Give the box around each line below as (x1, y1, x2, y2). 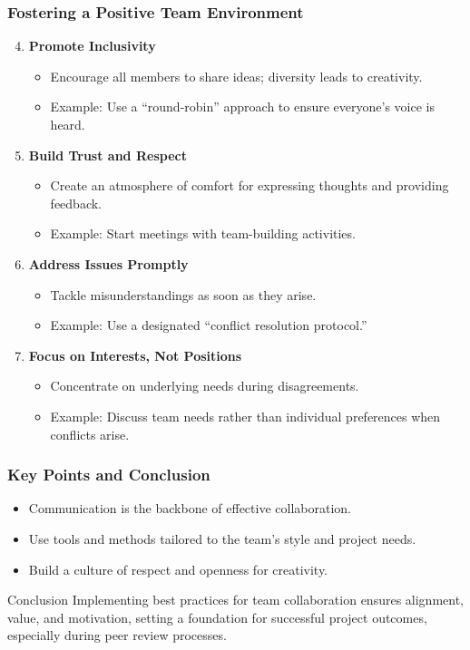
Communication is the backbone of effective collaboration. (28, 499, 351, 518)
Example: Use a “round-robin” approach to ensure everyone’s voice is (50, 97, 435, 116)
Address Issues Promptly (28, 254, 189, 273)
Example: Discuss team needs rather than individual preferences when (50, 406, 441, 425)
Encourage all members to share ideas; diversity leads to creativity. (50, 66, 423, 85)
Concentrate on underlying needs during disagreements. (50, 376, 359, 395)
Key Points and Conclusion (7, 463, 211, 486)
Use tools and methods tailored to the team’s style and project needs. (28, 529, 416, 548)
